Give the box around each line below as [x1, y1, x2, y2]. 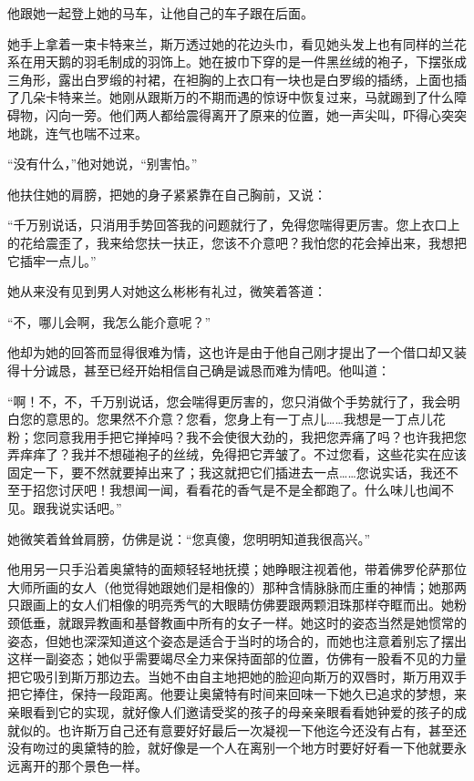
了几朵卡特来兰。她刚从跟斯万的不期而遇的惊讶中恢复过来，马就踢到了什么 [7, 87, 454, 107]
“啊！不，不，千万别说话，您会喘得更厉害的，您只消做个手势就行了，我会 [7, 391, 448, 410]
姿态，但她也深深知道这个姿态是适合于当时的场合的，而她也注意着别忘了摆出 [7, 631, 467, 650]
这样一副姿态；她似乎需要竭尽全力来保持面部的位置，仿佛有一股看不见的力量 [7, 649, 467, 668]
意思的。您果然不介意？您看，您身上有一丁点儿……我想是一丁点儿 [45, 409, 433, 428]
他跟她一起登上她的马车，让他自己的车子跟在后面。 [7, 4, 314, 22]
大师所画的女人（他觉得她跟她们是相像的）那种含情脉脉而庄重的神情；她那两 [7, 577, 467, 596]
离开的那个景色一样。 [19, 755, 148, 775]
